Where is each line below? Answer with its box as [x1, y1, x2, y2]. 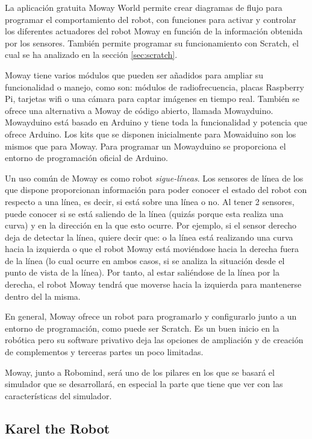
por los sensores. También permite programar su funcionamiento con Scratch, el [5, 36, 299, 49]
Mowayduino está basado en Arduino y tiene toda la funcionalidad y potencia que [5, 116, 307, 128]
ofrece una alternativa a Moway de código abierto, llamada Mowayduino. [5, 104, 273, 116]
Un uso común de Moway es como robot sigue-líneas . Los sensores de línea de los [5, 171, 304, 184]
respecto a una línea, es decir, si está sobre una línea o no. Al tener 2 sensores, [5, 195, 295, 207]
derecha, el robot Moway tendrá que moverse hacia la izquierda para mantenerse [5, 278, 302, 291]
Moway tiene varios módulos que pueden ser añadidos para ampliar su [5, 68, 264, 81]
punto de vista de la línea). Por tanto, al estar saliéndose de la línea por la [5, 266, 280, 279]
